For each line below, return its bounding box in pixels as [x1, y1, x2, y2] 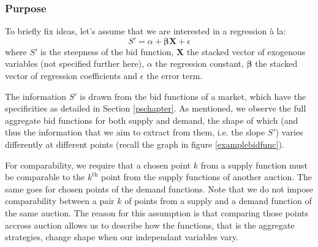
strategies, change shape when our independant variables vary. [5, 230, 238, 243]
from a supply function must [200, 158, 308, 171]
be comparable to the [5, 170, 85, 183]
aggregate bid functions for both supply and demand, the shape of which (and [5, 113, 298, 126]
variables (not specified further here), [5, 57, 145, 70]
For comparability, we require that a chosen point [5, 158, 191, 171]
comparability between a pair [5, 194, 115, 207]
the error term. [146, 69, 203, 82]
